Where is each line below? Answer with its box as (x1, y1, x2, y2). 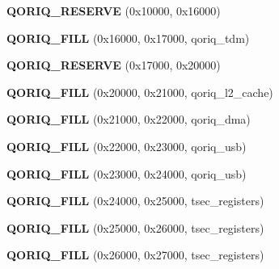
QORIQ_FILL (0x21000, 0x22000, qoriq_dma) (6, 111, 251, 128)
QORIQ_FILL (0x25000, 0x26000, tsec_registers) (6, 219, 264, 236)
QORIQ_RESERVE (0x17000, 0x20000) (6, 57, 221, 74)
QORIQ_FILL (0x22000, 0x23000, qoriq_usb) (6, 137, 247, 154)
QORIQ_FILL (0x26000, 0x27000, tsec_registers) (6, 246, 264, 263)
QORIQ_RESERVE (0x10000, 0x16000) (6, 2, 221, 19)
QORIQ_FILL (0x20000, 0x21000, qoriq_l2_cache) (6, 83, 273, 100)
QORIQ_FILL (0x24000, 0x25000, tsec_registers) (6, 192, 264, 209)
